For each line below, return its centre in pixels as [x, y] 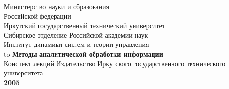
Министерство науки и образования [57, 6]
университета [24, 73]
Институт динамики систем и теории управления [76, 44]
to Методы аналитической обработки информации [84, 53]
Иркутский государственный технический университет [85, 25]
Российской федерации [38, 16]
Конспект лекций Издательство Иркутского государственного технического [115, 63]
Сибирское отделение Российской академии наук [76, 35]
